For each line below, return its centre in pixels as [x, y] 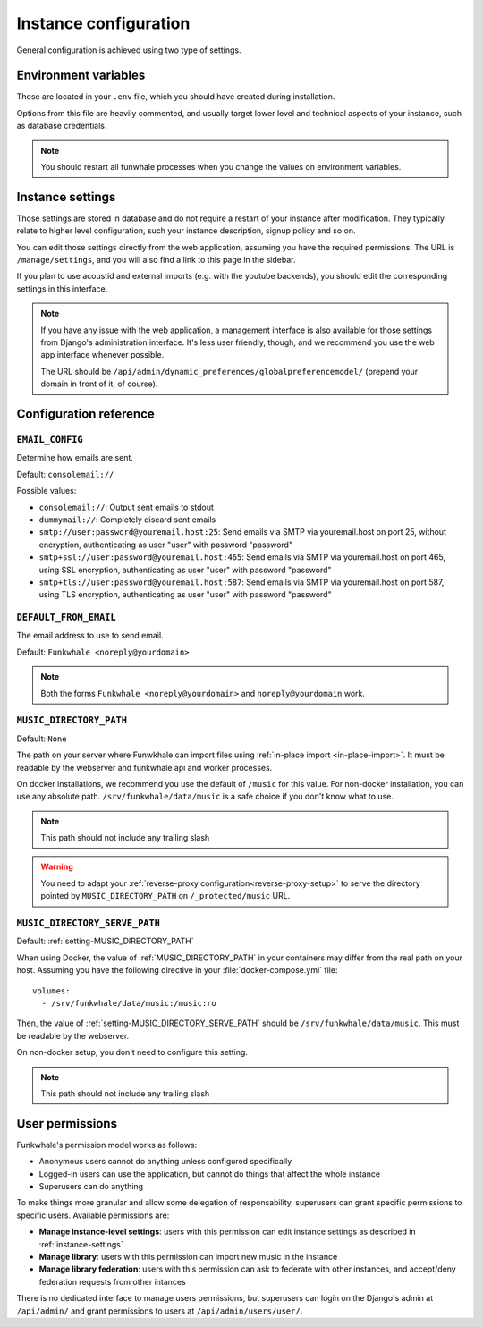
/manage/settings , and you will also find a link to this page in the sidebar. [156, 260]
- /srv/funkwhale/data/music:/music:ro [129, 1003]
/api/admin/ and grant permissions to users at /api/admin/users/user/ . [160, 1311]
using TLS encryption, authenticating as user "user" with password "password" [185, 595]
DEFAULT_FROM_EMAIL [66, 617]
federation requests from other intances [113, 1281]
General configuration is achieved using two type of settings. [129, 50]
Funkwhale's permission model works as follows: [107, 1145]
